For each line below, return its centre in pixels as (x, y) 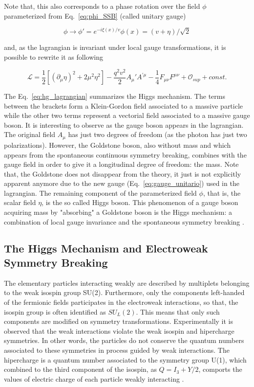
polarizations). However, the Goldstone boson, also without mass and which (117, 145)
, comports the (220, 369)
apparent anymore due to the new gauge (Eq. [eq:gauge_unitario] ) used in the (122, 183)
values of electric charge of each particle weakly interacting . (94, 378)
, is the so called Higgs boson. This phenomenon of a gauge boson (140, 202)
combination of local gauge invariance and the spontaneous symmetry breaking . (124, 221)
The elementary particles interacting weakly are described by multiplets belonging (127, 283)
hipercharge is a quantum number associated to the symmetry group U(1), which (125, 359)
